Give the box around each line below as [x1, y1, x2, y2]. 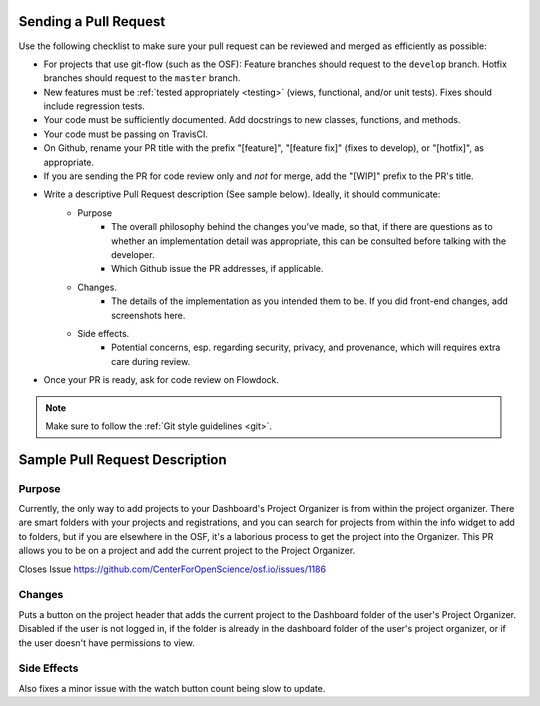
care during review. [111, 355, 191, 367]
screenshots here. [111, 309, 186, 321]
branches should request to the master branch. [43, 72, 241, 84]
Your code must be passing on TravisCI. [43, 128, 209, 140]
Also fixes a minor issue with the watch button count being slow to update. [18, 682, 326, 694]
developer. [111, 248, 155, 260]
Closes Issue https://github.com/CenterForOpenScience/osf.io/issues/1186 [18, 563, 327, 575]
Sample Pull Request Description [18, 451, 227, 468]
